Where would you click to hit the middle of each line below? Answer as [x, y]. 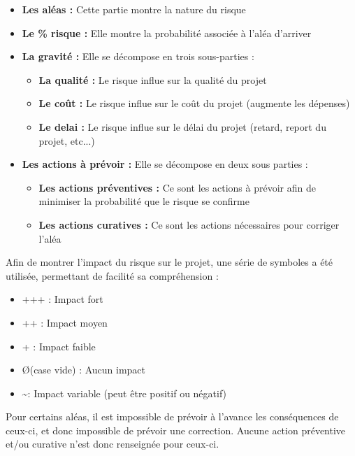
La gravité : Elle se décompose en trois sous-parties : [138, 56]
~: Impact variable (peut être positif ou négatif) [124, 393]
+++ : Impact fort [63, 299]
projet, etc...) [67, 140]
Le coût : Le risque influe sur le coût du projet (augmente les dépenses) [194, 103]
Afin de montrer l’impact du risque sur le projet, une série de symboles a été [169, 262]
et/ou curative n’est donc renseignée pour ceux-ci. [113, 444]
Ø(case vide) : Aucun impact [84, 370]
